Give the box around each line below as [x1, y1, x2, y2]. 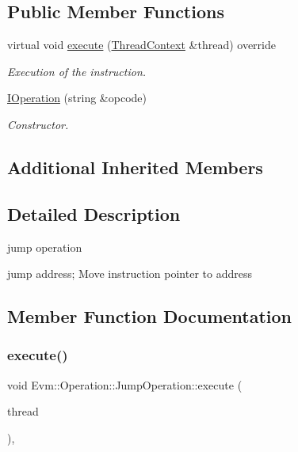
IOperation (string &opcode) [7, 89, 147, 106]
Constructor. [7, 116, 69, 132]
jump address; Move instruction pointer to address [7, 265, 252, 282]
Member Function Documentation [7, 304, 292, 329]
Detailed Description [7, 201, 181, 226]
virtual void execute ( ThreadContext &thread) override [7, 36, 276, 53]
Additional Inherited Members [7, 154, 263, 179]
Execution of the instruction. [7, 63, 147, 79]
